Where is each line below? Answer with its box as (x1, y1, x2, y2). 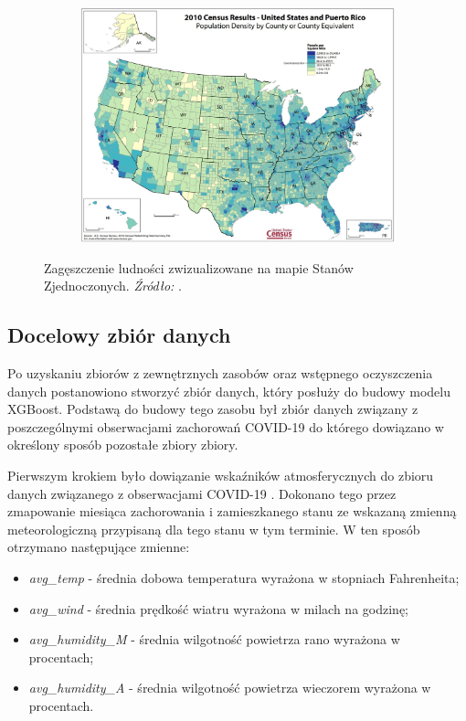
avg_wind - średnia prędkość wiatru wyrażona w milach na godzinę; (28, 599, 408, 618)
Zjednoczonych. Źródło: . (44, 276, 182, 295)
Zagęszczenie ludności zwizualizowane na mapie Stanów (44, 258, 354, 277)
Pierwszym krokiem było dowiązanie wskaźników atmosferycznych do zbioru (7, 465, 434, 484)
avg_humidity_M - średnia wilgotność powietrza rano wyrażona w (28, 630, 400, 649)
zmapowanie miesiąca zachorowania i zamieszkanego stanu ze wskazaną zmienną (7, 502, 457, 521)
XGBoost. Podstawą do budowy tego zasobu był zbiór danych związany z (7, 399, 418, 419)
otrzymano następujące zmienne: (7, 537, 190, 557)
